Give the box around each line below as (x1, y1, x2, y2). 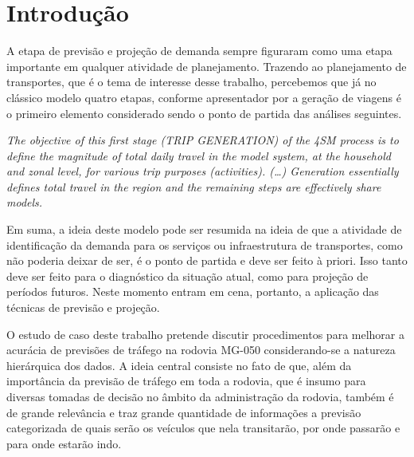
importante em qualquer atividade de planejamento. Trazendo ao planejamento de (6, 57, 407, 74)
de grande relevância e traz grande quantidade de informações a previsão (6, 404, 361, 420)
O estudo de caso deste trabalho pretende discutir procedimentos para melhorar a (6, 325, 404, 342)
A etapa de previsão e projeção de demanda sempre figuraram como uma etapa (6, 42, 393, 59)
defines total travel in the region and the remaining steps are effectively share (6, 178, 381, 195)
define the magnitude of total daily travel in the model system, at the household (6, 147, 391, 163)
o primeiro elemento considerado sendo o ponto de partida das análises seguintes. (6, 104, 402, 121)
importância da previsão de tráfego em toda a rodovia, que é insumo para (6, 372, 366, 389)
